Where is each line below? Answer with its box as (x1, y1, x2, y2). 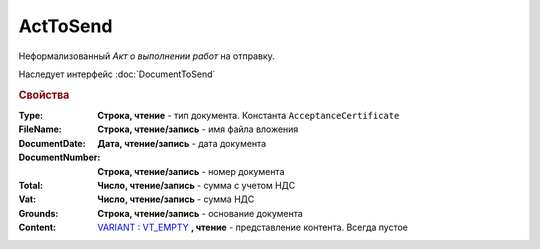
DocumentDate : (18, 137, 86, 149)
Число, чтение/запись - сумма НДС (97, 193, 255, 205)
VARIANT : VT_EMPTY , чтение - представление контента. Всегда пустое (97, 221, 409, 234)
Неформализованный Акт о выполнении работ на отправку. (18, 50, 275, 62)
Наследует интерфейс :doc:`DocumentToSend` (18, 68, 216, 80)
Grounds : (18, 207, 59, 219)
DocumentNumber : (18, 151, 101, 164)
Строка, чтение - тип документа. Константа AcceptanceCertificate (97, 109, 400, 121)
